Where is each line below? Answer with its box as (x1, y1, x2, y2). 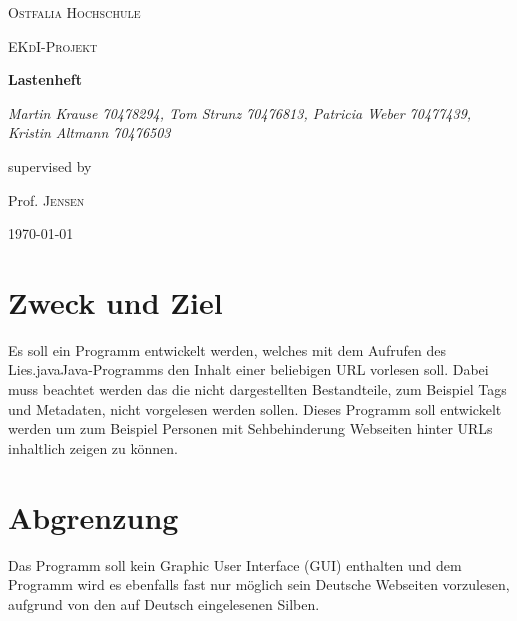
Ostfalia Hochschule (8, 2, 141, 22)
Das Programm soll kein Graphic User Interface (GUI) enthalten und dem (8, 554, 462, 575)
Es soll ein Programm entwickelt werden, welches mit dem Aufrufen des (8, 339, 446, 360)
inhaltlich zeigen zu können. (8, 437, 178, 458)
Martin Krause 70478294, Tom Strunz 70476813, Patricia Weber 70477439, (8, 102, 472, 123)
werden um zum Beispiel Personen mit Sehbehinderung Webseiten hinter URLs (8, 418, 493, 439)
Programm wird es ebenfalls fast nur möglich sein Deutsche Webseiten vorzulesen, (8, 574, 510, 595)
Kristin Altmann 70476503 (8, 122, 171, 143)
